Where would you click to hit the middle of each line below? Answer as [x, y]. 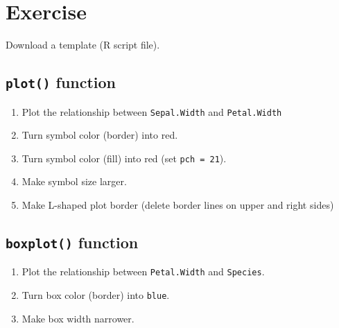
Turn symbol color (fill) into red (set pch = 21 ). [124, 158]
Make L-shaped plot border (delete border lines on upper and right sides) [178, 205]
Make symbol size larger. [74, 181]
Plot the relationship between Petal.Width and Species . [143, 271]
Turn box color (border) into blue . [96, 295]
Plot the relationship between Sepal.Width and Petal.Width [152, 111]
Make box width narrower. [78, 318]
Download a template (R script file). [83, 45]
